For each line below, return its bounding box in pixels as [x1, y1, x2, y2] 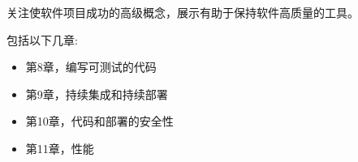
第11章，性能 [25, 139, 94, 156]
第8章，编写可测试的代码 [25, 58, 157, 75]
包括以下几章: [6, 31, 78, 48]
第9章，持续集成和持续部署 [25, 85, 168, 102]
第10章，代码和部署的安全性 [25, 113, 174, 130]
